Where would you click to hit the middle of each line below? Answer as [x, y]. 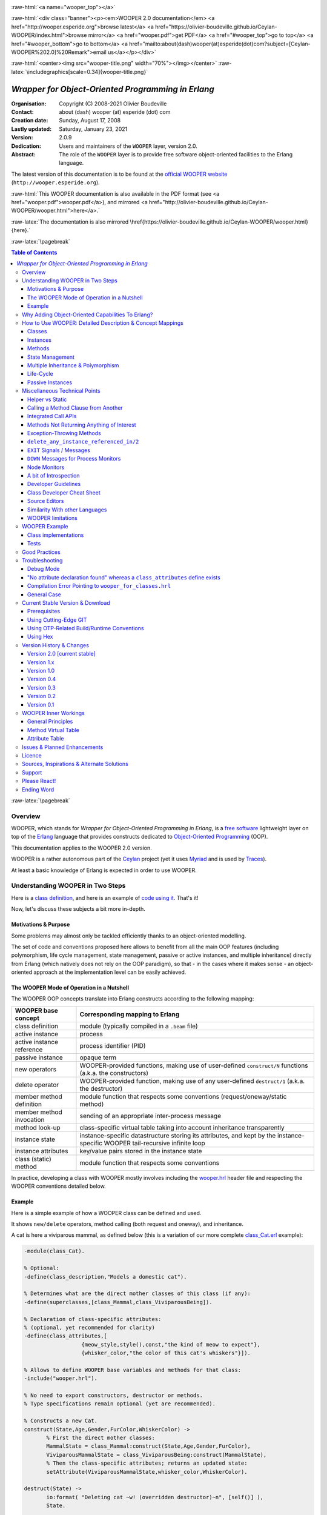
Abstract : [23, 154]
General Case [45, 594]
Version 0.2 [41, 696]
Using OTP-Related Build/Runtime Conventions [86, 628]
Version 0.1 [41, 704]
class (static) [33, 1159]
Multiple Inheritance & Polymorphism [73, 365]
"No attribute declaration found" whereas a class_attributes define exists [124, 577]
